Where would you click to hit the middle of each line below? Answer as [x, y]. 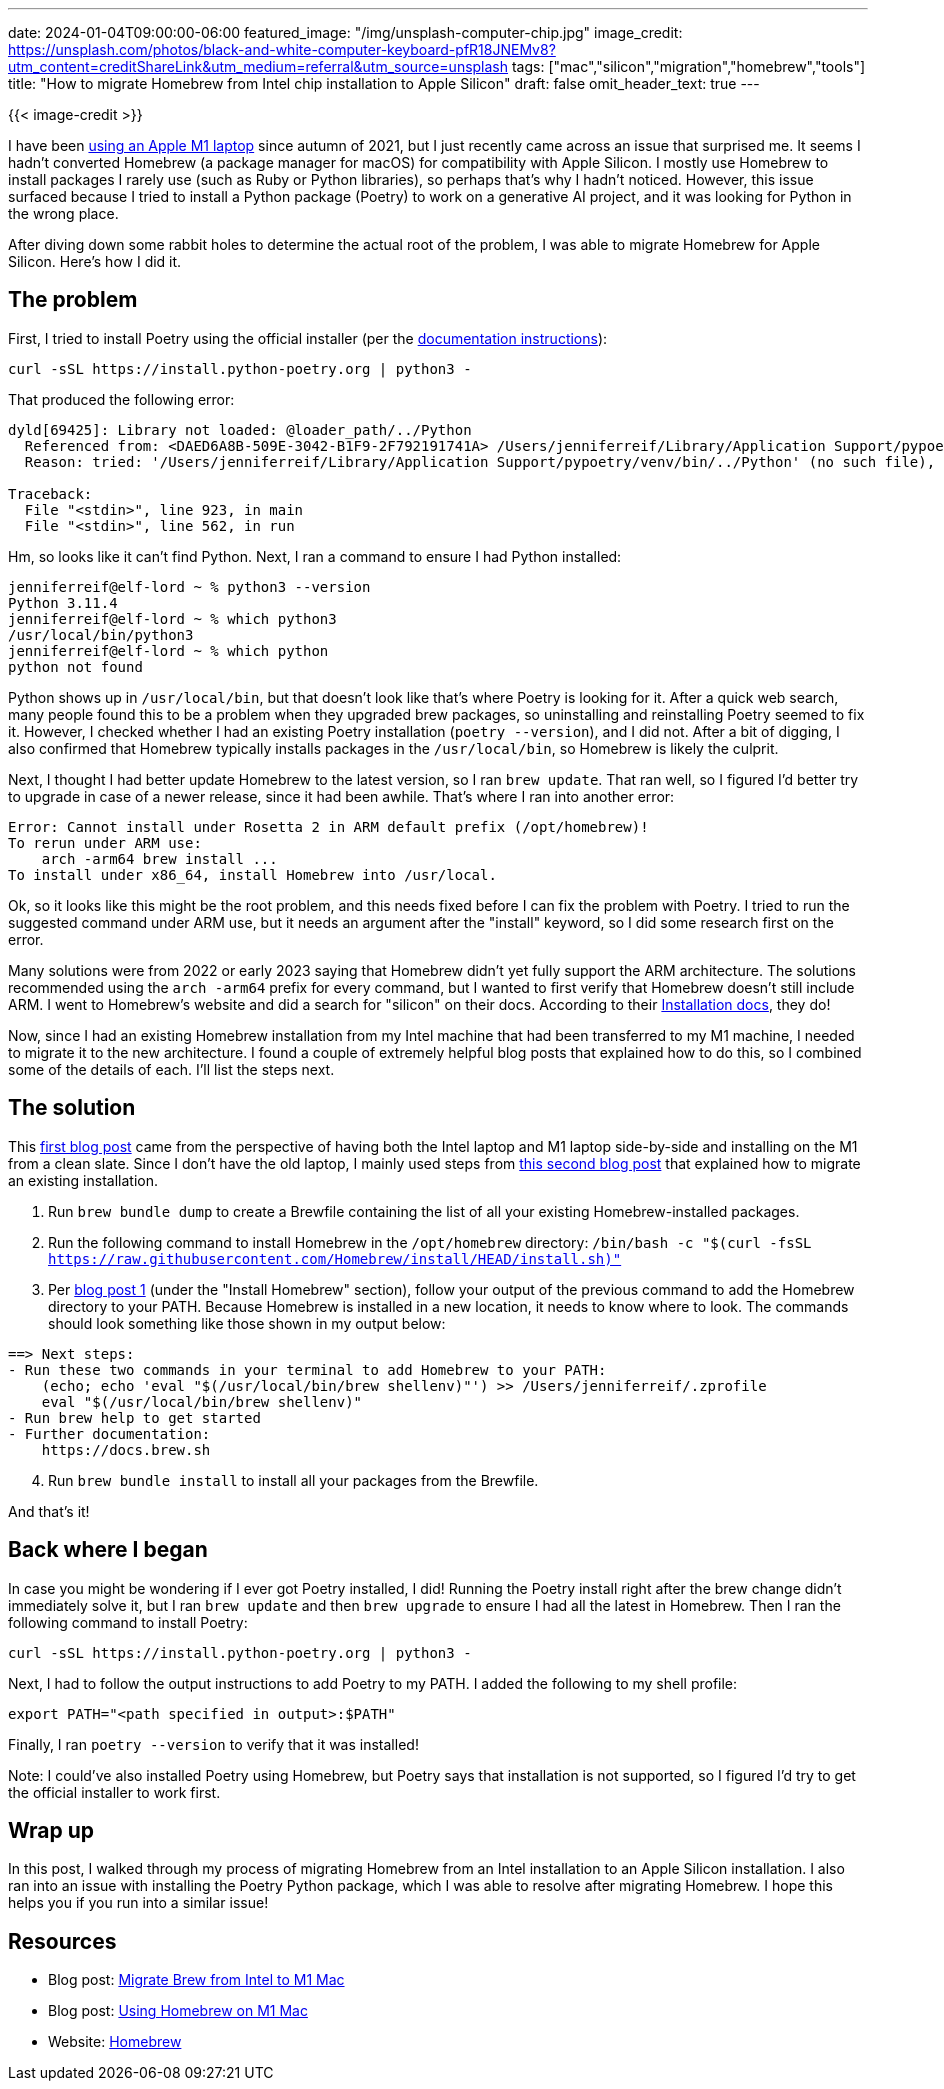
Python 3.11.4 [63, 602]
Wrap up [51, 1830]
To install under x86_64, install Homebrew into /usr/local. [252, 874]
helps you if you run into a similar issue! [138, 1903]
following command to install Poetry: [128, 1622]
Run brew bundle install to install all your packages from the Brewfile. [293, 1480]
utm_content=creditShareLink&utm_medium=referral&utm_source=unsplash [258, 66]
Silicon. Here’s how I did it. [95, 261]
